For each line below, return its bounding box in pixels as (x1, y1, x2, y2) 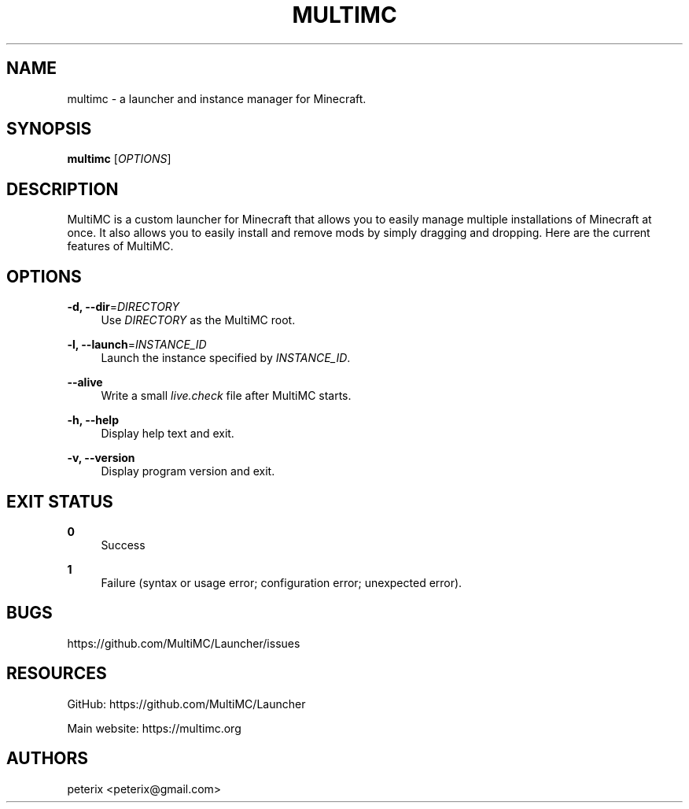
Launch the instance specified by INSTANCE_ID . (101, 351, 351, 365)
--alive (67, 375, 103, 390)
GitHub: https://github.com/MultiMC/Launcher (67, 696, 306, 711)
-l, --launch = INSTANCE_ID (67, 338, 207, 352)
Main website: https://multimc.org (67, 721, 241, 735)
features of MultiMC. (67, 239, 174, 253)
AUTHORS (6, 748, 89, 769)
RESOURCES (6, 663, 107, 684)
